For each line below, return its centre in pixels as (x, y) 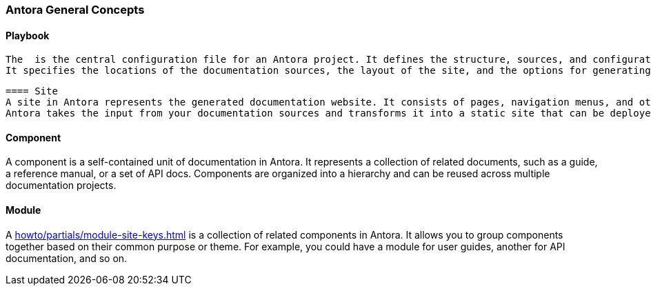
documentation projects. (61, 185)
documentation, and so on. (67, 258)
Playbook (28, 35)
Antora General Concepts (75, 10)
